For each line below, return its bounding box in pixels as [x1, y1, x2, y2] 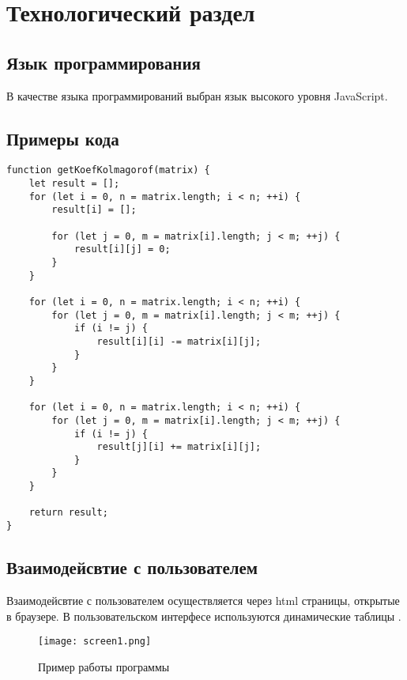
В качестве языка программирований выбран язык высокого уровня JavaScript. [6, 87, 388, 104]
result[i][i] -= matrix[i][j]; [96, 335, 262, 347]
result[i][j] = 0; [73, 244, 171, 255]
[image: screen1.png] [38, 636, 152, 648]
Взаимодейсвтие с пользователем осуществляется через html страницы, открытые [6, 591, 400, 608]
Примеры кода [6, 126, 119, 150]
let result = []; [28, 178, 120, 190]
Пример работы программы [38, 658, 170, 674]
